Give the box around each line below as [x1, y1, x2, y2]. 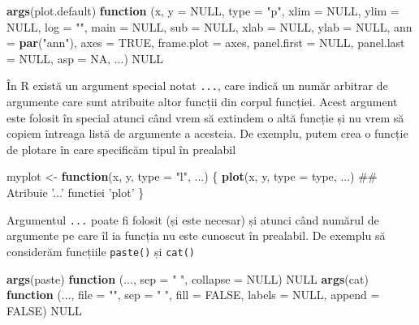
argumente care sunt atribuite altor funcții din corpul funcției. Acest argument [6, 93, 398, 110]
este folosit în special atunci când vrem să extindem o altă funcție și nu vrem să [6, 109, 404, 126]
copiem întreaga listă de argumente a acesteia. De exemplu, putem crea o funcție [6, 125, 408, 142]
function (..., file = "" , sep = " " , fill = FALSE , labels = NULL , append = [6, 286, 380, 303]
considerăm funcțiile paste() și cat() [6, 242, 195, 259]
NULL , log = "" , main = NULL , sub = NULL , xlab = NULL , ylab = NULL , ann [6, 18, 413, 35]
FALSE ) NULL [6, 301, 82, 319]
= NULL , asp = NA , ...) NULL [6, 49, 164, 66]
